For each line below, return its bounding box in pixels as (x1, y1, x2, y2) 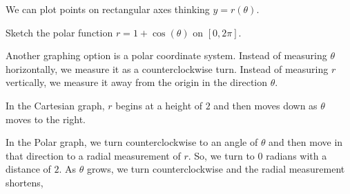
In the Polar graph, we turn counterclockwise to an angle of (6, 135, 258, 149)
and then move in (269, 135, 343, 149)
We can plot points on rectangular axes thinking (6, 2, 210, 16)
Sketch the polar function (6, 25, 113, 39)
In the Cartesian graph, (6, 98, 105, 112)
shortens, (6, 175, 43, 189)
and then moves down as (213, 98, 318, 112)
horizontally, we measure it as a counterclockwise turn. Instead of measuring (6, 61, 329, 76)
